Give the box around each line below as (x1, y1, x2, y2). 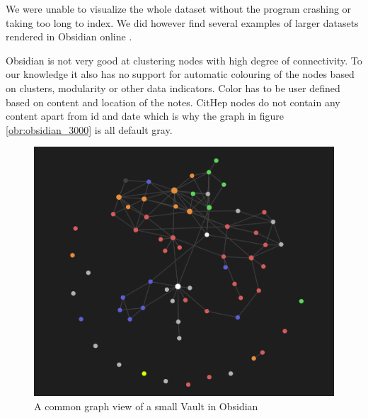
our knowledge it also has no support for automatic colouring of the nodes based (6, 67, 355, 81)
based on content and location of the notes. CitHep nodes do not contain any (6, 94, 340, 109)
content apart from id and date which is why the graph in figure (6, 108, 284, 123)
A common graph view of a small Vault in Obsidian (34, 399, 258, 414)
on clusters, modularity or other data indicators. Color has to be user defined (6, 80, 340, 95)
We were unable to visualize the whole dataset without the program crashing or (6, 1, 352, 16)
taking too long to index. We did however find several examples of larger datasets (6, 15, 359, 30)
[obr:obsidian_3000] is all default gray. (6, 122, 173, 137)
